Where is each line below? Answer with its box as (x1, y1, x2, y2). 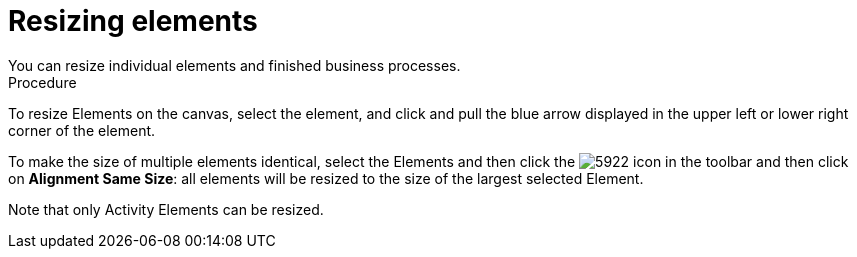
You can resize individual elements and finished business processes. (8, 56, 461, 74)
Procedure (8, 73, 77, 91)
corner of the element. (8, 121, 156, 139)
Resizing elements (8, 4, 258, 38)
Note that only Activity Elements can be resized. (8, 200, 324, 218)
